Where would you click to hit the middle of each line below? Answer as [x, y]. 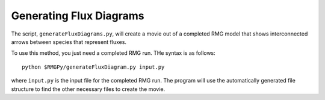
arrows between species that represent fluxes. [69, 42]
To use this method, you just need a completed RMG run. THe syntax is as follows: [113, 53]
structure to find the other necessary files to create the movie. [88, 89]
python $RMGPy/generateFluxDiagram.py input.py [93, 67]
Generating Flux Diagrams [78, 16]
